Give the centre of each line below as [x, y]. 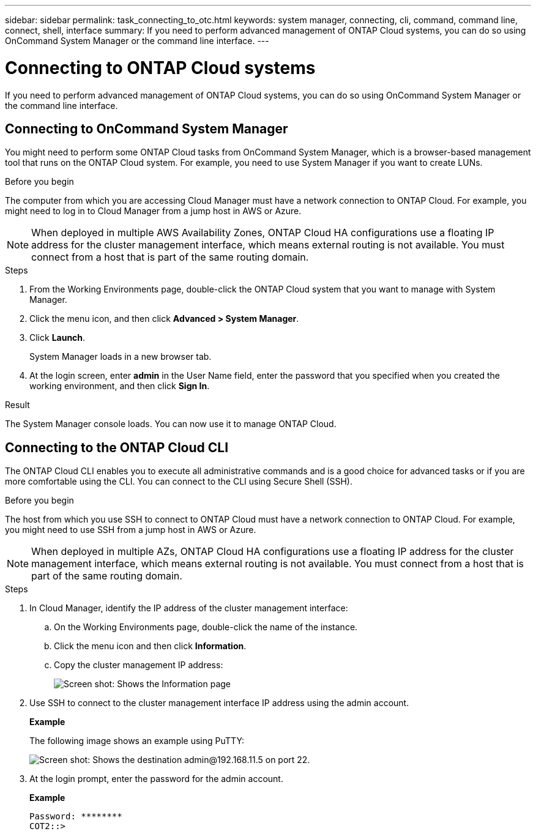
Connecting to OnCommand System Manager [147, 128]
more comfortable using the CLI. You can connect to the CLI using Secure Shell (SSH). [179, 482]
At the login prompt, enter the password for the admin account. [156, 779]
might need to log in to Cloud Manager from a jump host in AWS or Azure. [153, 211]
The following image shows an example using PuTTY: [137, 741]
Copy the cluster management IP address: [139, 665]
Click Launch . [58, 338]
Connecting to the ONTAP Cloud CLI [117, 447]
